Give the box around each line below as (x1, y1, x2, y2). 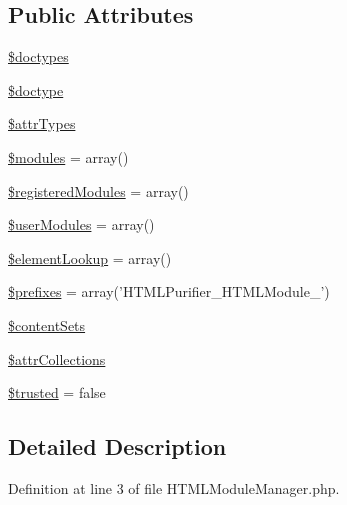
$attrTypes (8, 113, 76, 134)
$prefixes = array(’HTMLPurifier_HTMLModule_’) (8, 281, 330, 302)
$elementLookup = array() (8, 247, 172, 268)
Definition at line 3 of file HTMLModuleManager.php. (8, 477, 340, 498)
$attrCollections (8, 348, 106, 369)
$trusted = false (8, 382, 106, 403)
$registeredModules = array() (8, 180, 189, 201)
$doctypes (8, 46, 69, 67)
